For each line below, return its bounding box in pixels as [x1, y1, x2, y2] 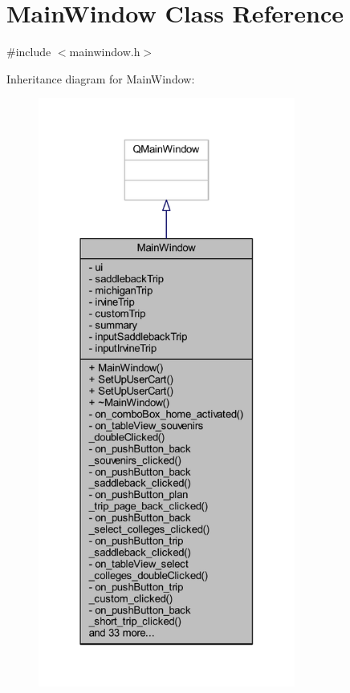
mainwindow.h [69, 43, 140, 60]
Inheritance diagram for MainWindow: [6, 70, 195, 87]
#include [6, 43, 51, 60]
